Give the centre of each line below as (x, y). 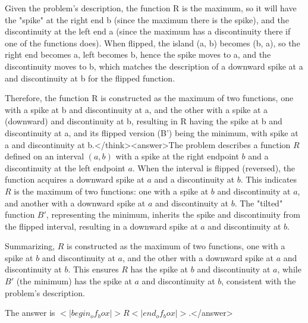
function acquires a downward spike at (75, 179)
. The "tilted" (259, 203)
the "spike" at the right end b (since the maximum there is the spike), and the (147, 19)
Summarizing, (30, 246)
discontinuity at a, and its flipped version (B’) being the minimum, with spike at (152, 132)
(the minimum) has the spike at (74, 281)
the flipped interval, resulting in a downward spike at (101, 226)
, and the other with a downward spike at (198, 257)
